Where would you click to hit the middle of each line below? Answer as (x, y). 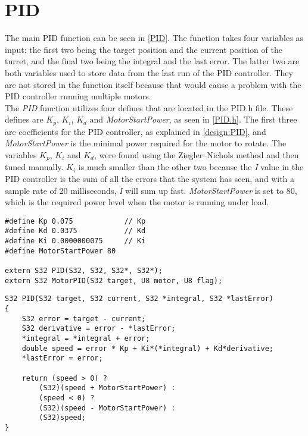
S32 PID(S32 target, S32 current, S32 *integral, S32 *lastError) (139, 299)
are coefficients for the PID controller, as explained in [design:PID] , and (136, 131)
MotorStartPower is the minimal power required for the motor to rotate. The (146, 143)
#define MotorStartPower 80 (60, 251)
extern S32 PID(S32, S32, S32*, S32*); (84, 271)
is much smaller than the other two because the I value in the (191, 167)
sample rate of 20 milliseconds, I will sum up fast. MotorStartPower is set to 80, (151, 190)
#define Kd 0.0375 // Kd (75, 231)
